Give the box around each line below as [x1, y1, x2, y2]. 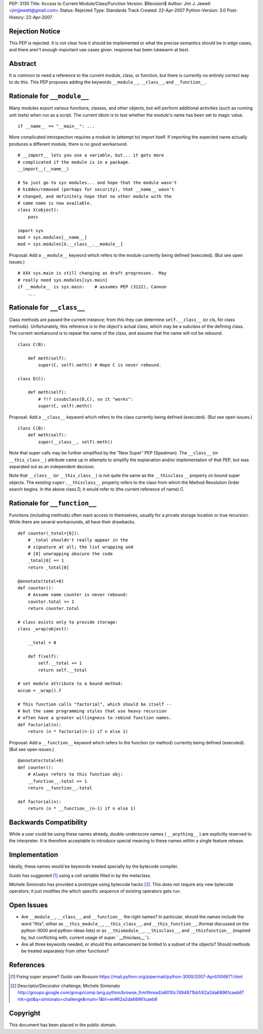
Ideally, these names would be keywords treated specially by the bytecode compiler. [9, 863, 179, 869]
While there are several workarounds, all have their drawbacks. [9, 519, 136, 525]
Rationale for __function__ [9, 499, 97, 507]
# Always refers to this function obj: [27, 772, 123, 777]
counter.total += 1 [27, 599, 75, 604]
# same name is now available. [18, 200, 93, 206]
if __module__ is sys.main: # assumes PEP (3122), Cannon [18, 284, 167, 290]
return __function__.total [27, 785, 93, 791]
